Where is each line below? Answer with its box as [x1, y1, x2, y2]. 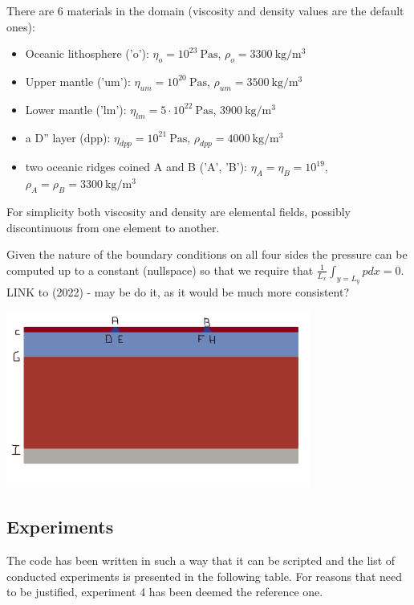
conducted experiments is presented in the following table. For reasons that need [6, 567, 403, 584]
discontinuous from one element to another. [6, 219, 220, 235]
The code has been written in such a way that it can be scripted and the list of [6, 551, 396, 568]
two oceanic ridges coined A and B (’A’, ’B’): [25, 158, 248, 175]
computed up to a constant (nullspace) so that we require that [6, 261, 314, 278]
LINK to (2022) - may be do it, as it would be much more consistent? [6, 283, 350, 300]
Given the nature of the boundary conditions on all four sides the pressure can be [6, 246, 408, 263]
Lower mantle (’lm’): [25, 100, 127, 117]
